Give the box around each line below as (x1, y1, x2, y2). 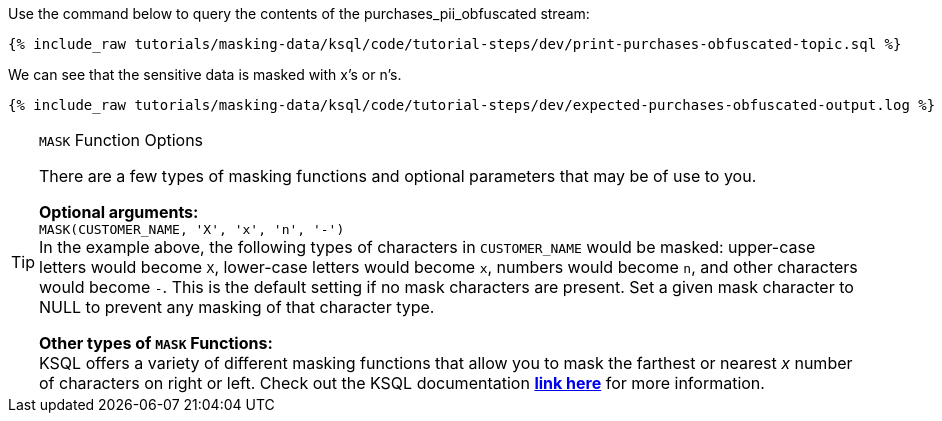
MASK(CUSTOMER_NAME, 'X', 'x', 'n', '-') (39, 222, 345, 237)
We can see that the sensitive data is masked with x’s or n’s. (8, 66, 402, 83)
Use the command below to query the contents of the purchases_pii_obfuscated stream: (8, 5, 590, 22)
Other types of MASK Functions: (39, 333, 273, 353)
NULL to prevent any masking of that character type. (39, 297, 435, 317)
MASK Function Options (39, 130, 204, 150)
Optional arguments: (39, 202, 199, 222)
